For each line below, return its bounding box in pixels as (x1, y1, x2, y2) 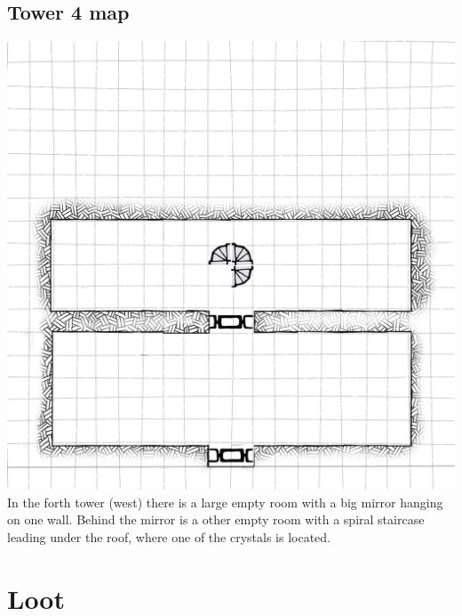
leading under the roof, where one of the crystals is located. (7, 527, 331, 546)
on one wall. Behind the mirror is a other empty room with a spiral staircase (7, 510, 425, 529)
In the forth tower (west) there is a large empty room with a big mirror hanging (7, 492, 443, 511)
